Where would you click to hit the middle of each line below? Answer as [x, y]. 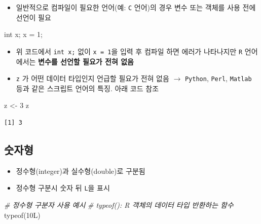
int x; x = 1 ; [23, 34]
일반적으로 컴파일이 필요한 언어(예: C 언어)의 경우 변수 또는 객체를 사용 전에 [136, 7]
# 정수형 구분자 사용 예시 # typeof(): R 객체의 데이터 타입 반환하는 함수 [119, 204]
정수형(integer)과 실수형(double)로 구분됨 [81, 171]
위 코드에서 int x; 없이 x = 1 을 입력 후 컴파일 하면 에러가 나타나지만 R [129, 51]
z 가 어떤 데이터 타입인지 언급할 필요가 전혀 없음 [92, 78]
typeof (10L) [22, 215]
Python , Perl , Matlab [218, 78]
